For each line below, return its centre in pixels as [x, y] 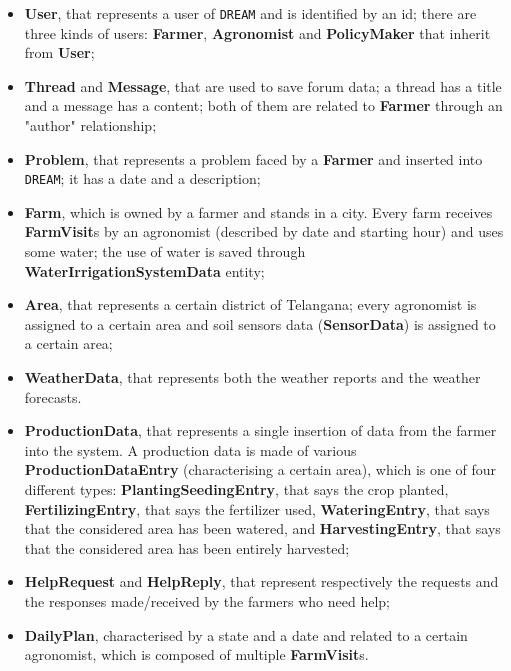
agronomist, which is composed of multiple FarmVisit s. [196, 654]
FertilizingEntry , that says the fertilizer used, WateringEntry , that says [257, 508]
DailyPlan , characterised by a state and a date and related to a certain [246, 634]
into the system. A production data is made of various [190, 449]
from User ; [59, 52]
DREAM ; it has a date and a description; [142, 178]
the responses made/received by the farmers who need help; [207, 600]
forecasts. [53, 396]
